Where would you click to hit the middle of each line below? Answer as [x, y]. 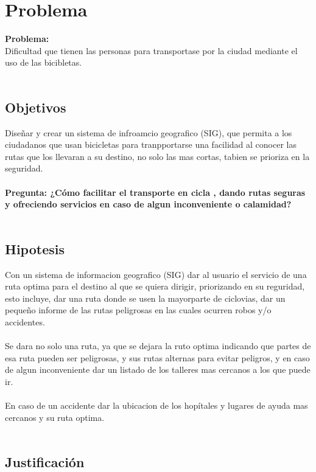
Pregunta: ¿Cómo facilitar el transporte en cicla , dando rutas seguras [155, 192]
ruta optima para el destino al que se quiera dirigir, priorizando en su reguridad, [155, 286]
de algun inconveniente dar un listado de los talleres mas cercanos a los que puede [158, 370]
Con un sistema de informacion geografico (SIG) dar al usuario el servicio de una [156, 274]
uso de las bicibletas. [44, 62]
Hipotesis [35, 248]
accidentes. [25, 322]
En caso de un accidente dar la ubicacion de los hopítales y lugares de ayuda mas [156, 405]
